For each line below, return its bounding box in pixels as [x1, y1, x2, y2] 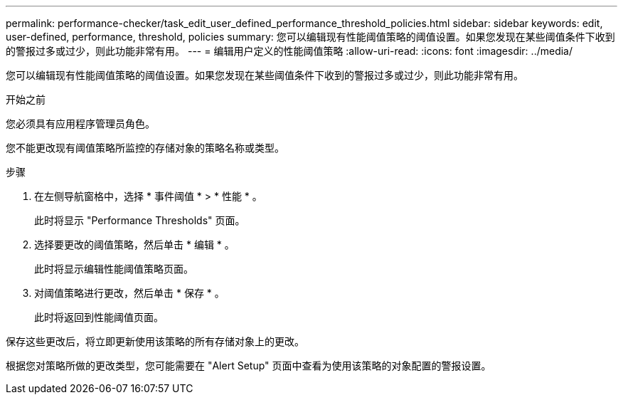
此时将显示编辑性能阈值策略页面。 [34, 263, 193, 275]
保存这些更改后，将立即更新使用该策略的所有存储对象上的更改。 [6, 335, 304, 347]
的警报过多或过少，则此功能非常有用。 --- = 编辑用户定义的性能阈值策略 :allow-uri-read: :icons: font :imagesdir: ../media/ [6, 45, 573, 57]
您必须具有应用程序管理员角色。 [6, 117, 155, 130]
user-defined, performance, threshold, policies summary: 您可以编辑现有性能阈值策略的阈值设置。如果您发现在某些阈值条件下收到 [6, 31, 615, 43]
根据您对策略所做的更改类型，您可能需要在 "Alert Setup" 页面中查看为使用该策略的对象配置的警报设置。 [6, 359, 491, 372]
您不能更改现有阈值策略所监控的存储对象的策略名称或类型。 [6, 142, 284, 154]
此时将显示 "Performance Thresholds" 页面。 [34, 214, 245, 226]
